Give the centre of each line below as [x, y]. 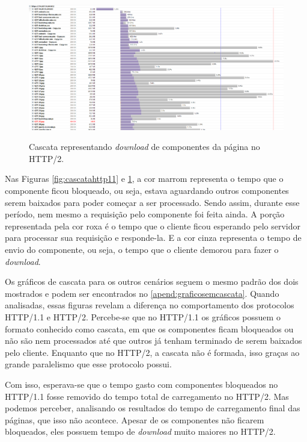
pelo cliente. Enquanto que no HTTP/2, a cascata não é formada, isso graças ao [152, 352]
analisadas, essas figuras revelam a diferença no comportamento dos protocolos [150, 305]
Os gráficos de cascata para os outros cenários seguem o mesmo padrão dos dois [152, 282]
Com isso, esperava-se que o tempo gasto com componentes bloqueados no [141, 384]
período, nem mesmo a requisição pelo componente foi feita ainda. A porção [145, 214]
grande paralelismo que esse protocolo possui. [88, 364]
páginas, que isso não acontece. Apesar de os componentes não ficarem [135, 419]
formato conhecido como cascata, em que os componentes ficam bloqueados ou [149, 328]
